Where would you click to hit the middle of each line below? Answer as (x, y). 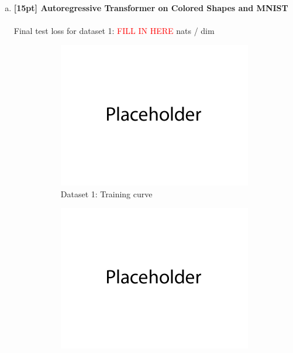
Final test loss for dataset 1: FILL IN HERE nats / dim (114, 31)
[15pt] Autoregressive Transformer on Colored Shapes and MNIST (151, 8)
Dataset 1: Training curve (106, 193)
